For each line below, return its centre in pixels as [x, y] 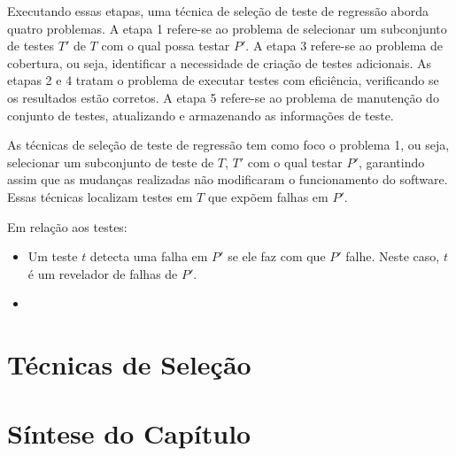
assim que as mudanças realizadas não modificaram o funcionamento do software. [228, 179]
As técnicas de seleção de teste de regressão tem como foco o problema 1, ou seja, [228, 145]
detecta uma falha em [149, 256]
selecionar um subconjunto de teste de [111, 162]
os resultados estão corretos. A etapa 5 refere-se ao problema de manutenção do [223, 97]
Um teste [53, 256]
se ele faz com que [277, 256]
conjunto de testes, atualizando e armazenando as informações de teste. [201, 115]
